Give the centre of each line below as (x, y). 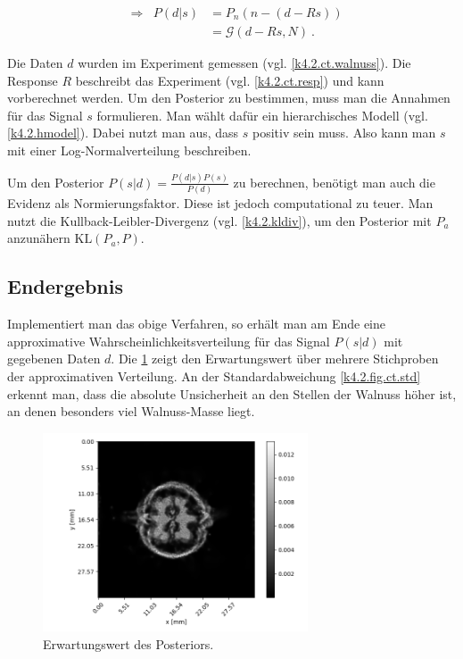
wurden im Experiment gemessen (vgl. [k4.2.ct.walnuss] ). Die (244, 63)
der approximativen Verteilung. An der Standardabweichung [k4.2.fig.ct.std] (214, 376)
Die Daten (35, 63)
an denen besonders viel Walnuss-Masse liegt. (131, 411)
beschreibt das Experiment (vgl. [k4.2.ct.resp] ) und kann (230, 80)
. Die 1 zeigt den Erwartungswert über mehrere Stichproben (275, 359)
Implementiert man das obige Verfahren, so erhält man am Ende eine (196, 324)
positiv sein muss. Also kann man (344, 133)
